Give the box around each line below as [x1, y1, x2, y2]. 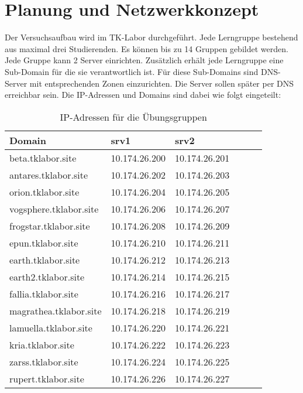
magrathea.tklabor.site [9, 303, 102, 317]
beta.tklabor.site [9, 151, 77, 165]
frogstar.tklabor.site [9, 218, 90, 233]
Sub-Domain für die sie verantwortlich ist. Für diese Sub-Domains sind [5, 65, 259, 77]
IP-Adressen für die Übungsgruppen [60, 110, 207, 124]
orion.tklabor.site [9, 184, 80, 199]
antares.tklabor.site [9, 168, 88, 182]
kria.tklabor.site [9, 337, 74, 351]
